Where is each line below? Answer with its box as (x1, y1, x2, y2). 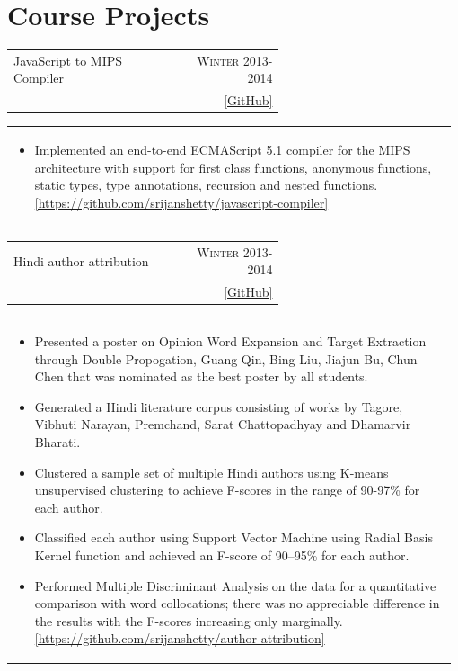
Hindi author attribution (13, 251, 149, 270)
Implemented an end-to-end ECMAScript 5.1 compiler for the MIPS (34, 140, 410, 159)
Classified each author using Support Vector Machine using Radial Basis (34, 528, 433, 547)
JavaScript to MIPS (13, 50, 123, 69)
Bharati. (34, 433, 81, 452)
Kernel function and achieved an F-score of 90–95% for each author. (34, 546, 410, 564)
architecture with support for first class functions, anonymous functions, (34, 157, 432, 176)
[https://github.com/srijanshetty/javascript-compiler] (34, 192, 329, 211)
